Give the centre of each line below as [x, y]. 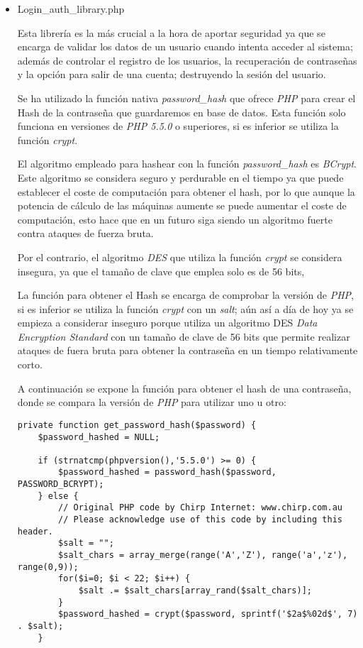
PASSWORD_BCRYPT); [61, 484]
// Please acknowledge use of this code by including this [200, 520]
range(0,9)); [48, 567]
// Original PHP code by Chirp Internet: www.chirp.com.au [200, 508]
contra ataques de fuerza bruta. [85, 233]
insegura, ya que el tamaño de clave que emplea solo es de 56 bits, [161, 271]
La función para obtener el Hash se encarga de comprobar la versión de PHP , [185, 295]
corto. [30, 364]
